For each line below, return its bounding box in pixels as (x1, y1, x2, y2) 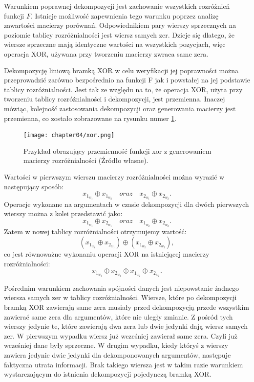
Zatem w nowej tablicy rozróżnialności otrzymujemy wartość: (4, 226, 187, 236)
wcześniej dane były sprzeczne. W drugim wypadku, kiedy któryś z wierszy (4, 340, 228, 350)
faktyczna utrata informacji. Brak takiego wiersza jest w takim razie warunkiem (4, 359, 243, 369)
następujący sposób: (4, 181, 63, 191)
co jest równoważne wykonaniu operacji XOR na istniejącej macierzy (4, 249, 210, 259)
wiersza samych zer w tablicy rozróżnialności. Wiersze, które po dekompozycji (4, 292, 237, 302)
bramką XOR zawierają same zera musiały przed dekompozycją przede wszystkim (4, 302, 249, 312)
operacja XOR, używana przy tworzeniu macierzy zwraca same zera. (4, 48, 209, 59)
